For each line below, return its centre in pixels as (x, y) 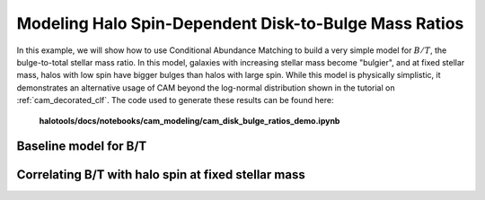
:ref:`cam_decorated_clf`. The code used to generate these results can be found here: (175, 100)
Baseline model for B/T (82, 147)
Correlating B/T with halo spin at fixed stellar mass (161, 175)
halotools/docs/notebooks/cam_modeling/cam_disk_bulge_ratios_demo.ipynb (190, 120)
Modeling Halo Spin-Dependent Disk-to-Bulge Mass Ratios (240, 23)
